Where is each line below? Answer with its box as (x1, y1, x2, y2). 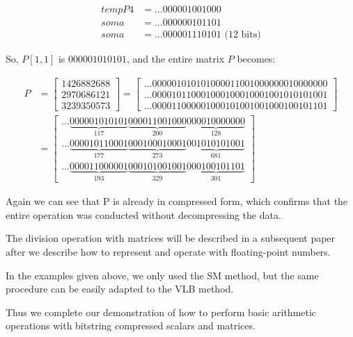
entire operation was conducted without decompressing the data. (6, 207, 281, 222)
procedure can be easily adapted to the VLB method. (6, 281, 234, 296)
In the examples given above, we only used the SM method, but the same (6, 268, 319, 282)
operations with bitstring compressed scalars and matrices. (6, 318, 256, 333)
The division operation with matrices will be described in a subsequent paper (6, 231, 336, 245)
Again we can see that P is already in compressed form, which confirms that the (6, 194, 348, 208)
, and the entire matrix (126, 51, 225, 66)
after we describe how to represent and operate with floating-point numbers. (6, 245, 331, 259)
